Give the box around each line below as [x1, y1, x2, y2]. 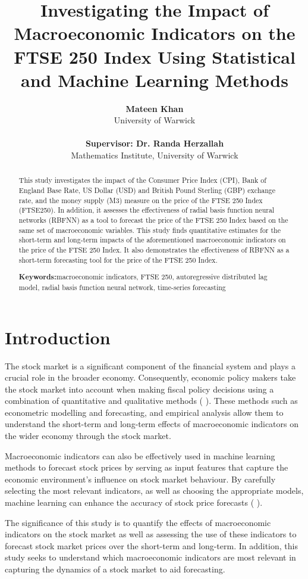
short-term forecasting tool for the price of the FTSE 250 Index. [18, 254, 218, 264]
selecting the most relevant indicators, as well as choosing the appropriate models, [5, 484, 304, 497]
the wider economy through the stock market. [5, 429, 171, 442]
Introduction [5, 325, 111, 349]
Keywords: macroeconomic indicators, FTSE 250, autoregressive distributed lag [18, 272, 268, 282]
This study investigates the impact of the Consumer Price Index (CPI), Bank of [18, 175, 266, 185]
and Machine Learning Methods [21, 67, 288, 92]
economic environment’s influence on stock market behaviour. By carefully [5, 472, 276, 485]
